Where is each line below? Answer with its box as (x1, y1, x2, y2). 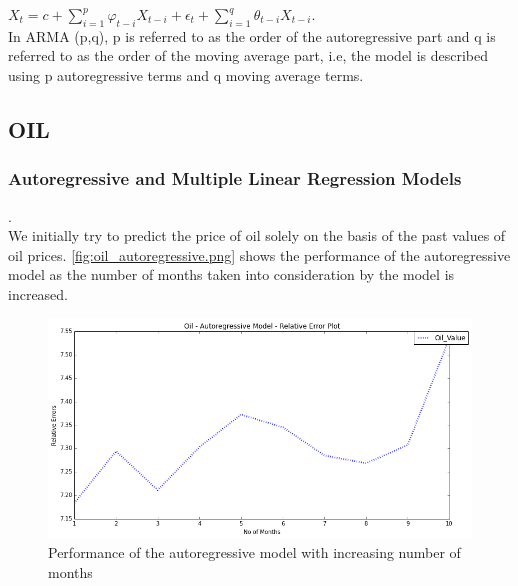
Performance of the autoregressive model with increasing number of (48, 542, 461, 563)
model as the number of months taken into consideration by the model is (8, 264, 455, 285)
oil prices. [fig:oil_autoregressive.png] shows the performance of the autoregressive (8, 244, 511, 265)
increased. (8, 283, 69, 304)
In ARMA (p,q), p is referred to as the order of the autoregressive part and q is (8, 25, 496, 46)
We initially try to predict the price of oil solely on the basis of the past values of (8, 225, 506, 246)
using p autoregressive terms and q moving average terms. (8, 64, 364, 85)
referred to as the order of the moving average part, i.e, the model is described (8, 45, 489, 66)
